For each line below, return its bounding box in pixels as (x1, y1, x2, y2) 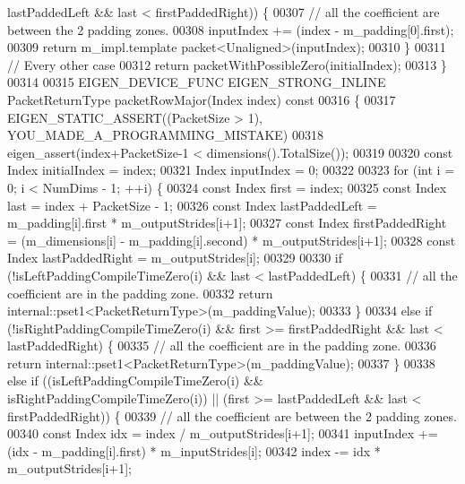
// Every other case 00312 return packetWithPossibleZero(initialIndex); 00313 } (7, 55, 447, 73)
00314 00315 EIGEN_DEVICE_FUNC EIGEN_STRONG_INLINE (7, 73, 386, 91)
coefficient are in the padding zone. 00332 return (7, 283, 273, 302)
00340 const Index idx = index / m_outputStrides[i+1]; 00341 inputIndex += (7, 424, 438, 443)
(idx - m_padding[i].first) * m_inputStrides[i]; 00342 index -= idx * (7, 441, 381, 460)
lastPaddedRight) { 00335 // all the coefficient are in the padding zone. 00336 (7, 336, 436, 355)
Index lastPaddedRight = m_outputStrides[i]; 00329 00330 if (7, 248, 342, 267)
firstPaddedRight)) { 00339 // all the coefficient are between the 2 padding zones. (7, 406, 457, 425)
